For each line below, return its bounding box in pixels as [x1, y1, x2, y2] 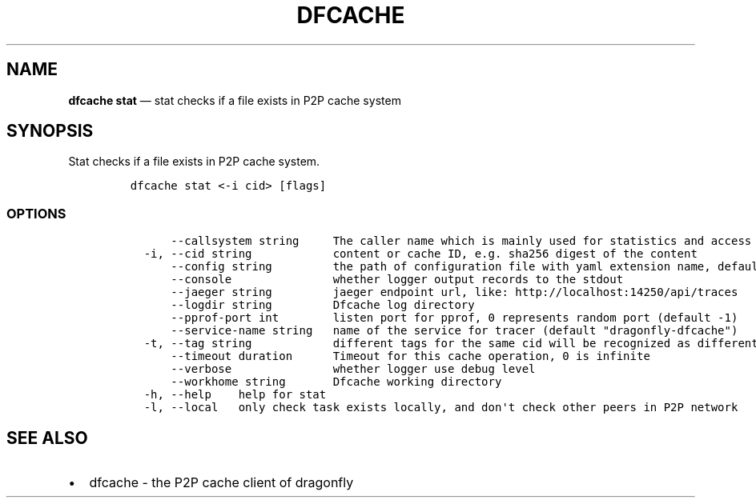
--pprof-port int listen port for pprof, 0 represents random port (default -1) [171, 311, 738, 325]
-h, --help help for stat [143, 388, 327, 402]
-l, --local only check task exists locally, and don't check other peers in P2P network [143, 401, 738, 414]
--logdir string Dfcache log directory [171, 298, 475, 312]
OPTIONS [6, 205, 66, 222]
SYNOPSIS [6, 121, 94, 142]
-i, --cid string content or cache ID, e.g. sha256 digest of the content [143, 247, 698, 261]
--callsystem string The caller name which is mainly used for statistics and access [171, 234, 752, 248]
